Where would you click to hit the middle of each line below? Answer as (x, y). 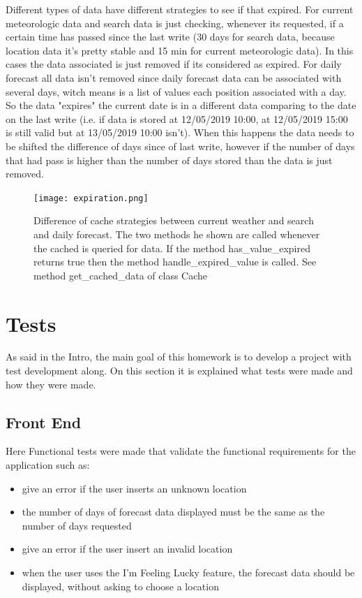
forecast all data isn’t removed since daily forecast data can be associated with (174, 77)
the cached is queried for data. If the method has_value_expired (172, 248)
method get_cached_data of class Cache (121, 275)
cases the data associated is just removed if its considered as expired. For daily (174, 64)
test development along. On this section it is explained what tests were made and (179, 371)
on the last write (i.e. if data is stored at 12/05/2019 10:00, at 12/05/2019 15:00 (177, 118)
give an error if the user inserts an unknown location (134, 488)
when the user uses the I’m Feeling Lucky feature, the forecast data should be (188, 573)
